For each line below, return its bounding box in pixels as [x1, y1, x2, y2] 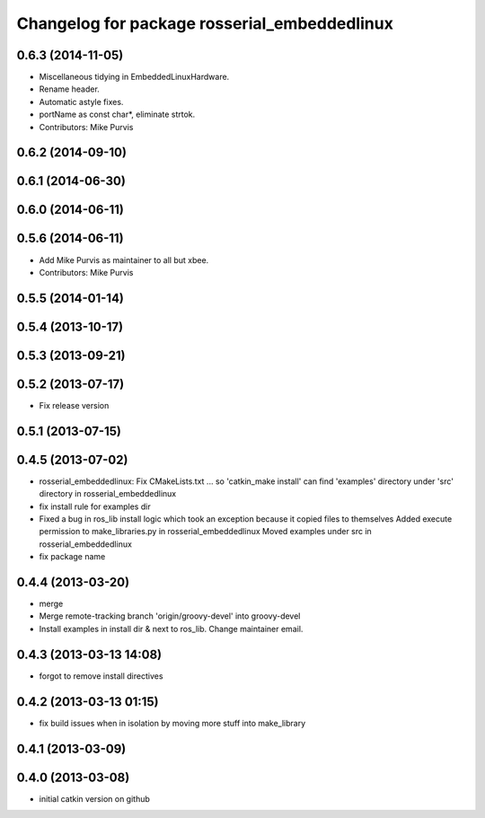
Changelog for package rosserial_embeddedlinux [16, 13, 394, 33]
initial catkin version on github [39, 793, 150, 804]
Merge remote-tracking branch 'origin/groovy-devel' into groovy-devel [39, 611, 301, 621]
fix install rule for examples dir [39, 501, 152, 512]
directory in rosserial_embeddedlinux [39, 488, 177, 499]
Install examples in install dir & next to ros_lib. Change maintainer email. [39, 623, 304, 634]
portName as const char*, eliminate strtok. [39, 109, 196, 120]
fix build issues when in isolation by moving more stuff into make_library [39, 717, 306, 728]
